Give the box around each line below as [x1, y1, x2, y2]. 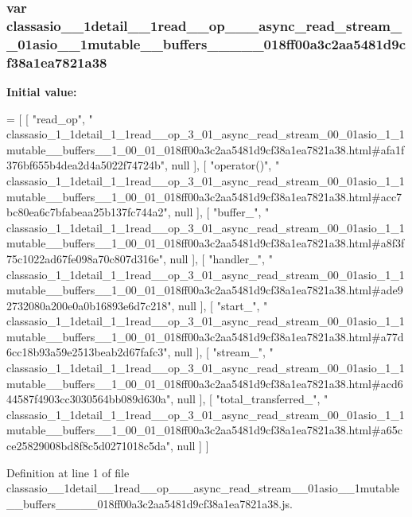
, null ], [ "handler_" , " [162, 250, 273, 266]
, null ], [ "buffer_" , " [167, 204, 270, 220]
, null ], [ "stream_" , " [167, 344, 274, 360]
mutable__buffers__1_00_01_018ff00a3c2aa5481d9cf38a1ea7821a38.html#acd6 [6, 375, 403, 391]
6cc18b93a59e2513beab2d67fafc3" [6, 344, 168, 360]
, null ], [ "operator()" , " [164, 157, 280, 173]
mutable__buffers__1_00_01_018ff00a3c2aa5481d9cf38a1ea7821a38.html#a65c [6, 422, 402, 438]
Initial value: [6, 83, 77, 99]
